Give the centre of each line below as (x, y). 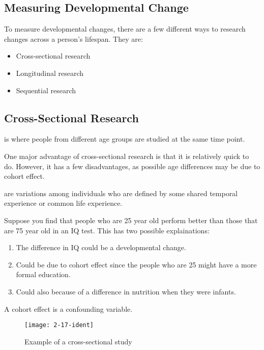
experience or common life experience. (63, 203)
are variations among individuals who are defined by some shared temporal (121, 193)
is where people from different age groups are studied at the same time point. (125, 139)
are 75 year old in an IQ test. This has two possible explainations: (107, 230)
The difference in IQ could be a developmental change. (101, 247)
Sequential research (46, 90)
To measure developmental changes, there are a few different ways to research (125, 29)
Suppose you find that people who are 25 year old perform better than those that (131, 220)
